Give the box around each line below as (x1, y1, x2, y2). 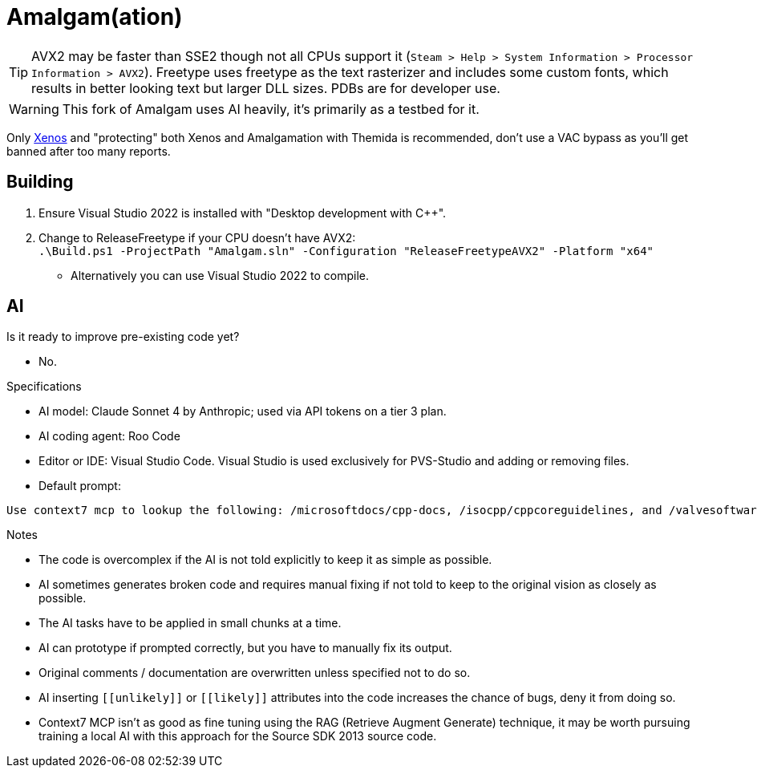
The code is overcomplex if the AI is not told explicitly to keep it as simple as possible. (38, 553, 492, 567)
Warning (9, 100, 59, 117)
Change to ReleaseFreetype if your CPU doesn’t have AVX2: (38, 230, 356, 245)
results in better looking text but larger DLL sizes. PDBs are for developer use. (31, 79, 500, 96)
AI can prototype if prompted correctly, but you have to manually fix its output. (38, 641, 452, 655)
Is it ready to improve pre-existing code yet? (6, 330, 240, 344)
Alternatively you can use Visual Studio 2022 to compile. (71, 268, 370, 282)
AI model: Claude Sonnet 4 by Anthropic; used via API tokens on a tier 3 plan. (38, 404, 447, 419)
